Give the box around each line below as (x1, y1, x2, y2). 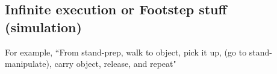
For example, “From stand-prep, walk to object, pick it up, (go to (5, 45, 247, 58)
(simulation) (5, 17, 82, 36)
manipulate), (5, 57, 52, 70)
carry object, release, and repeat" (54, 57, 176, 70)
